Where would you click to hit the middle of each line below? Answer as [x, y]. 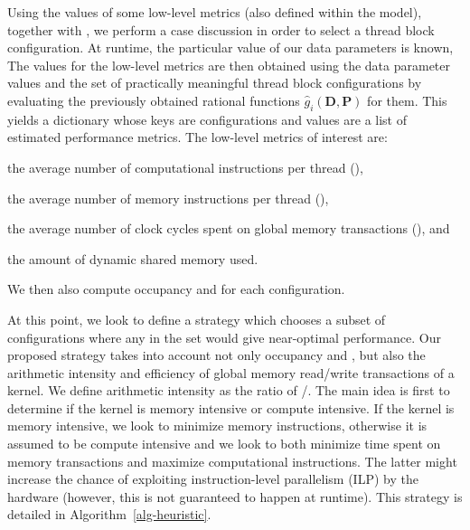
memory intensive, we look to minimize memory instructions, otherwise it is [217, 426]
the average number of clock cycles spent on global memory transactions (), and [229, 228]
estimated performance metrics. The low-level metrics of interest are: [197, 137]
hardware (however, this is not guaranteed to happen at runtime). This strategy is [235, 496]
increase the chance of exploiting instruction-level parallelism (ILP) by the [213, 479]
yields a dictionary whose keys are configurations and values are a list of [207, 119]
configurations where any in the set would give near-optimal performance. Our [224, 337]
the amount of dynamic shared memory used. [133, 258]
